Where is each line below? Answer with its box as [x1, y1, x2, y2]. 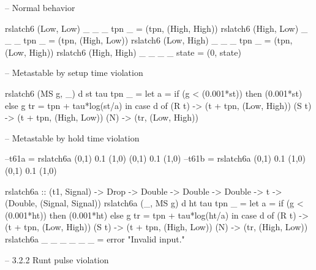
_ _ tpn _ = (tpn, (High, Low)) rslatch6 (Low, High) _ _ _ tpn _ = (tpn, [5, 34, 293, 47]
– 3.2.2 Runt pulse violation [5, 253, 109, 266]
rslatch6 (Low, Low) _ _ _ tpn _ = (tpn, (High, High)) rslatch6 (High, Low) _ [5, 21, 308, 34]
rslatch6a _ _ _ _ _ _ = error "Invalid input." [5, 232, 185, 245]
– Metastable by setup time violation [5, 66, 143, 79]
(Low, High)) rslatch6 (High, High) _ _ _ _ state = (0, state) [5, 45, 241, 58]
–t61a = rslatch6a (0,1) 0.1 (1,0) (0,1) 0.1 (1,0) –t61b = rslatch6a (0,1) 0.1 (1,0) [5, 152, 306, 165]
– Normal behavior [5, 1, 75, 13]
